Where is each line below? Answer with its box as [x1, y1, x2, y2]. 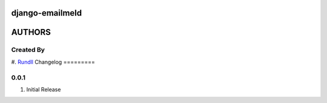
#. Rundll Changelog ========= [11, 58, 95, 66]
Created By [11, 46, 45, 54]
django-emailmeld [11, 8, 82, 18]
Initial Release [26, 86, 61, 93]
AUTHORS [11, 27, 51, 37]
